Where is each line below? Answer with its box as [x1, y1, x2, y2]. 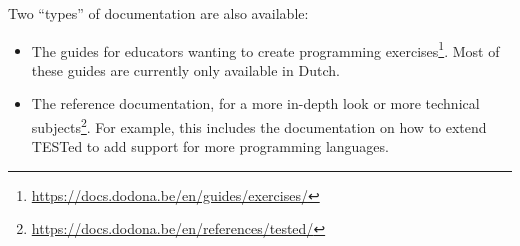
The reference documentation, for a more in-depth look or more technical [31, 93, 480, 114]
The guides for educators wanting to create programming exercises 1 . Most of [31, 37, 500, 61]
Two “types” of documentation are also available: [8, 3, 309, 23]
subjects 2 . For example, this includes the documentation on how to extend [31, 114, 487, 137]
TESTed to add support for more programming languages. [31, 136, 389, 157]
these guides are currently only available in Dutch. [31, 59, 340, 80]
